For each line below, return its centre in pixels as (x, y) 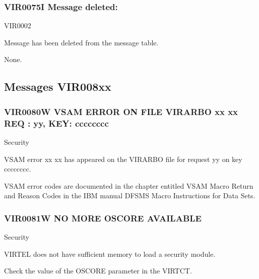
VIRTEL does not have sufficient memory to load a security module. (110, 254)
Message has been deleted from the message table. (81, 42)
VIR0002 (18, 25)
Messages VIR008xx (58, 87)
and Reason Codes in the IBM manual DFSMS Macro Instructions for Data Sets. (130, 196)
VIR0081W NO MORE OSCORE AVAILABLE (103, 218)
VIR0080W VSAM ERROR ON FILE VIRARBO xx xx (121, 111)
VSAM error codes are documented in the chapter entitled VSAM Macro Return (129, 185)
